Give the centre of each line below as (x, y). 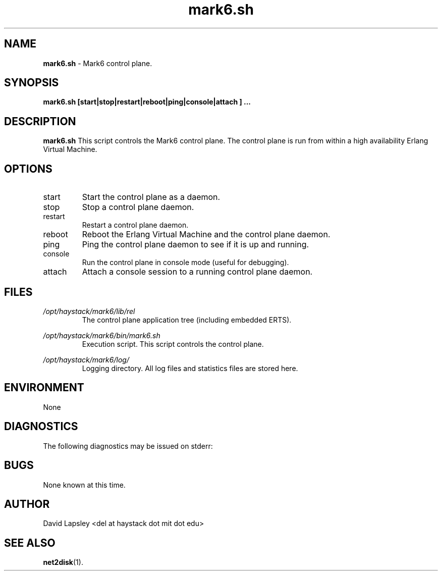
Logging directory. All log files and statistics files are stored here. (190, 368)
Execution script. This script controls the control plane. (173, 344)
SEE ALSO (30, 543)
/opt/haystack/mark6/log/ (86, 359)
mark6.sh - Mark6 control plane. (98, 63)
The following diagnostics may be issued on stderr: (128, 446)
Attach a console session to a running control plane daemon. (197, 272)
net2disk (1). (63, 562)
